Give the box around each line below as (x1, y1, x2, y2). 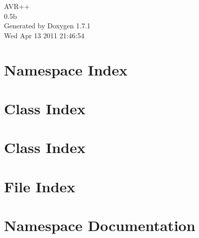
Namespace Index (4, 59, 128, 79)
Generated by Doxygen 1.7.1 (4, 20, 91, 31)
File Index (4, 176, 76, 196)
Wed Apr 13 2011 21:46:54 (4, 30, 85, 40)
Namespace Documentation (4, 215, 196, 236)
